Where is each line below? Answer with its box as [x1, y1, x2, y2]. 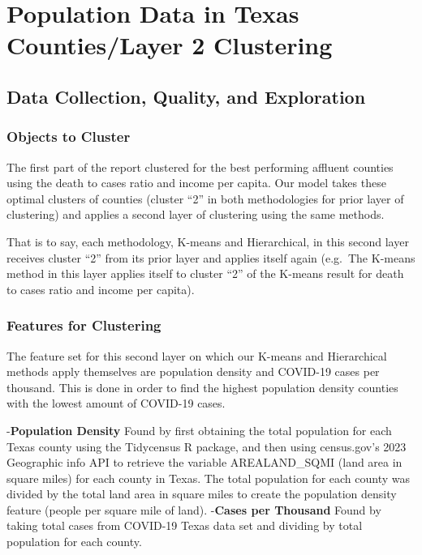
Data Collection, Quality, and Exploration [6, 83, 366, 109]
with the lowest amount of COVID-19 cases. [6, 395, 226, 412]
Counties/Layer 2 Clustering [6, 28, 333, 62]
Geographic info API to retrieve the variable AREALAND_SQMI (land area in [6, 454, 403, 471]
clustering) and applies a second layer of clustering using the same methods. [6, 206, 385, 223]
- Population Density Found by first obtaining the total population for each [6, 421, 392, 438]
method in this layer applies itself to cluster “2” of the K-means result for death [6, 265, 404, 282]
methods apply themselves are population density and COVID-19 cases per [6, 363, 380, 380]
